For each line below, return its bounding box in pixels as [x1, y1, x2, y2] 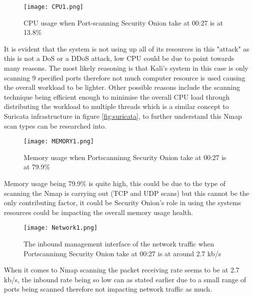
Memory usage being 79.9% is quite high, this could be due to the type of [4, 178, 225, 189]
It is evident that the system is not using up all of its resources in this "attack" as [4, 43, 250, 54]
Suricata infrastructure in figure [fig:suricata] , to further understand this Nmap [4, 111, 242, 121]
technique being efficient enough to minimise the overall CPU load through [4, 91, 230, 102]
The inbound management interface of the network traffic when [24, 239, 214, 249]
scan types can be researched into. [4, 120, 107, 131]
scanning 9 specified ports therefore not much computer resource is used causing [4, 72, 246, 82]
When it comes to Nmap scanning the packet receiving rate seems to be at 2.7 [4, 265, 240, 275]
